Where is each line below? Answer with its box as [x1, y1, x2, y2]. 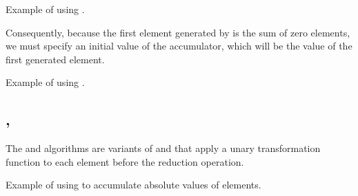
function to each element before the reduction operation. [6, 154, 244, 168]
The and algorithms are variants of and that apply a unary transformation [6, 141, 321, 155]
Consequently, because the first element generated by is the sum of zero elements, [6, 25, 350, 39]
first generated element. [6, 52, 105, 66]
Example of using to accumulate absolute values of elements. [6, 177, 261, 192]
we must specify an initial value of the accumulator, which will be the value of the [6, 39, 352, 53]
